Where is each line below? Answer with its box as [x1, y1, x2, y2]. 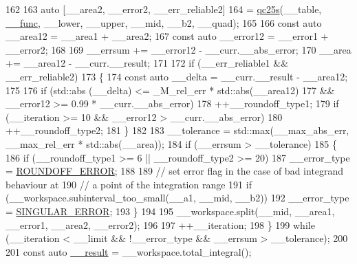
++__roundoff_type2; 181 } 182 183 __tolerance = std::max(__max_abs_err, [6, 123, 349, 137]
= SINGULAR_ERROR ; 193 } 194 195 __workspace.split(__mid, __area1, [6, 203, 335, 218]
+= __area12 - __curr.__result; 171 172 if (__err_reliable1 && [6, 56, 289, 70]
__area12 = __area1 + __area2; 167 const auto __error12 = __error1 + [6, 29, 329, 43]
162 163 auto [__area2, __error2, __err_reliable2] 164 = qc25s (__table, [6, 2, 322, 16]
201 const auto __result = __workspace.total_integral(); [6, 244, 252, 258]
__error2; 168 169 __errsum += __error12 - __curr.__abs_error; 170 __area [6, 42, 351, 56]
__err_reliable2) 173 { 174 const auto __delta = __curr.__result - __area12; [6, 69, 348, 83]
